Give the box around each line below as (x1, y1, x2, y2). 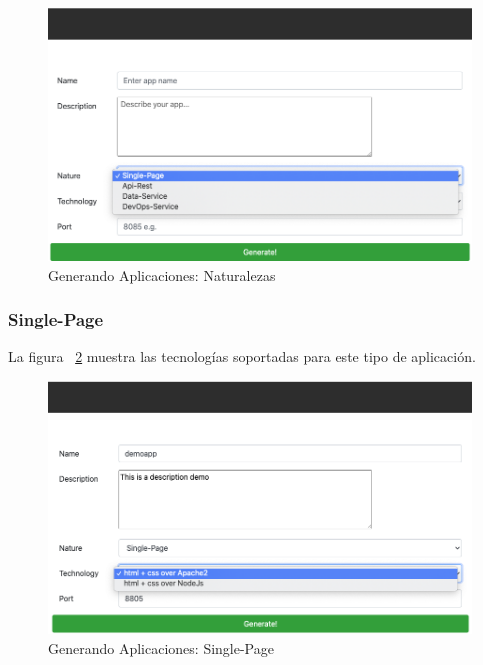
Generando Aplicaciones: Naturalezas (48, 264, 276, 285)
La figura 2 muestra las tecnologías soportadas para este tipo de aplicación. (8, 346, 476, 367)
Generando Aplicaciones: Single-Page (48, 637, 274, 658)
